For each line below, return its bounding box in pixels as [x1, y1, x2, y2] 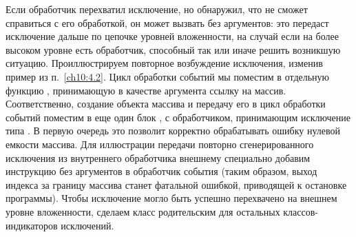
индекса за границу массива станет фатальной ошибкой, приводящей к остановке [6, 177, 347, 192]
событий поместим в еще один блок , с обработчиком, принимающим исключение [6, 110, 350, 124]
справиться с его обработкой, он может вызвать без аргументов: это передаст [6, 15, 329, 30]
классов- [283, 204, 319, 218]
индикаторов [6, 218, 58, 232]
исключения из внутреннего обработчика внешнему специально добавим [6, 150, 311, 165]
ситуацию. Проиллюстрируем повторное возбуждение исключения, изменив [6, 56, 323, 70]
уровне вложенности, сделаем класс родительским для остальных [6, 204, 280, 218]
